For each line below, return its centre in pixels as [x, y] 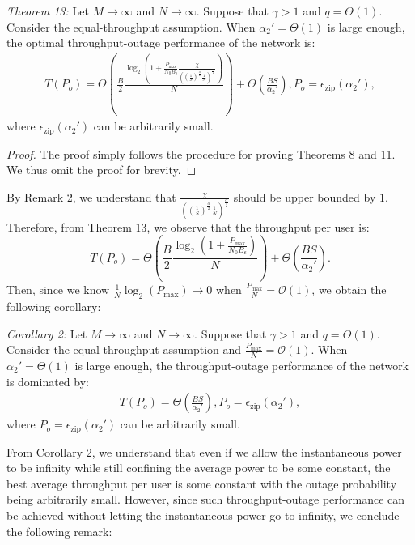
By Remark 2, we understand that [91, 196]
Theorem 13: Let [48, 11]
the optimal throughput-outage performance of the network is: [161, 43]
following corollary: [54, 306]
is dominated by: [48, 381]
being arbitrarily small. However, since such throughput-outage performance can [206, 499]
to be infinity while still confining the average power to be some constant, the [199, 468]
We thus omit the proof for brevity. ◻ [102, 170]
